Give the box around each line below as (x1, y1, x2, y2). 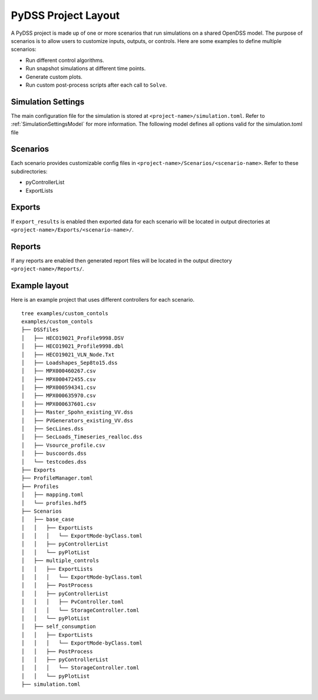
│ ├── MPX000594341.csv (21, 384, 97, 391)
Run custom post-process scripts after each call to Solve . (25, 81, 167, 88)
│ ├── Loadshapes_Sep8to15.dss (21, 359, 118, 366)
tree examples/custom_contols (21, 310, 109, 316)
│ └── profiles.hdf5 (21, 500, 87, 506)
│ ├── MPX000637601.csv (21, 401, 97, 407)
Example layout (11, 280, 69, 291)
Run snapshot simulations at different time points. (25, 65, 146, 72)
